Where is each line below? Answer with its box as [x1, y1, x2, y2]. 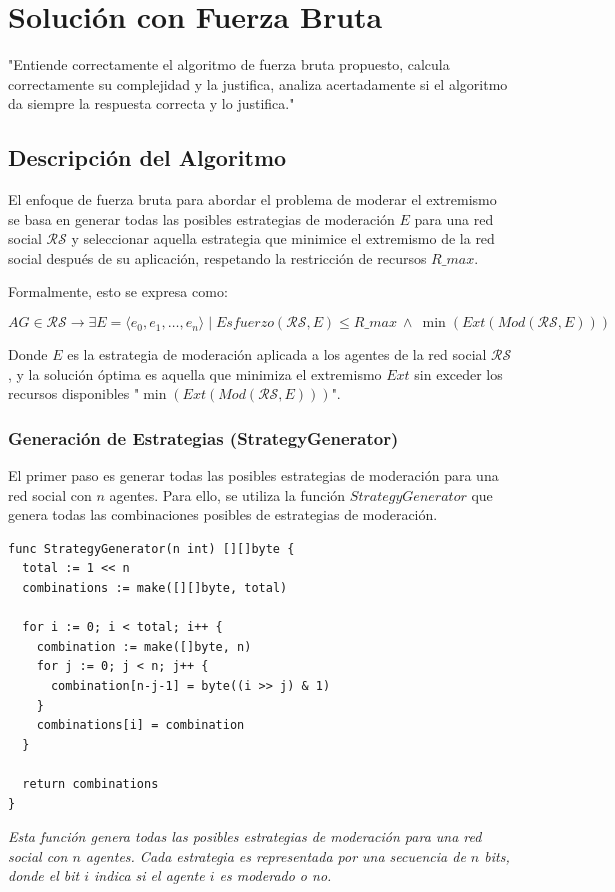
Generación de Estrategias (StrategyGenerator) [8, 425, 399, 450]
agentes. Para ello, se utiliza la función [109, 484, 346, 505]
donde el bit [8, 865, 80, 886]
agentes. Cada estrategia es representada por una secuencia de [85, 845, 466, 866]
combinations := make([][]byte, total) [22, 581, 288, 596]
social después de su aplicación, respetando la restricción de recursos [8, 247, 427, 268]
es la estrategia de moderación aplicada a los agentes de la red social [67, 344, 487, 365]
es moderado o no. [219, 865, 332, 886]
